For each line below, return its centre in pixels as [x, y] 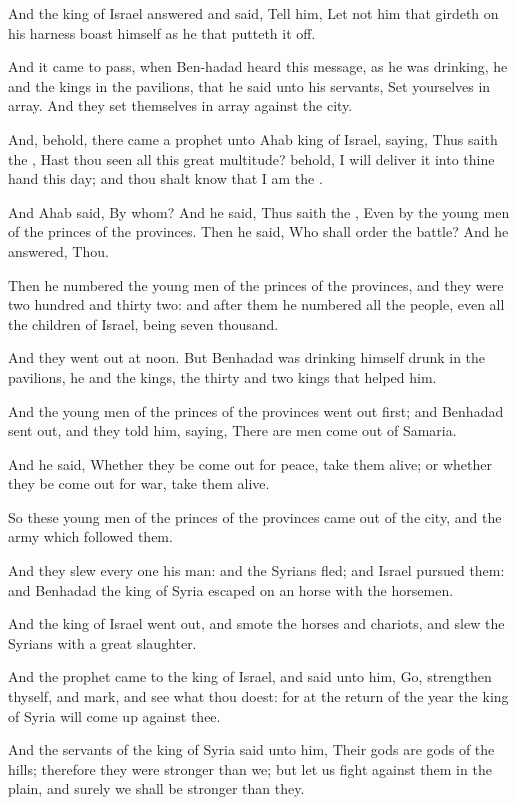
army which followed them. [90, 536]
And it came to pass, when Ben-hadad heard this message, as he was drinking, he [258, 66]
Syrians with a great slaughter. [102, 642]
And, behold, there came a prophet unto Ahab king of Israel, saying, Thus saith [253, 138]
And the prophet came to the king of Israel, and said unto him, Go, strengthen [250, 676]
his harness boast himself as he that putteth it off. [162, 32]
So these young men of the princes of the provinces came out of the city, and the [255, 516]
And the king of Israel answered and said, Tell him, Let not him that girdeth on [253, 13]
